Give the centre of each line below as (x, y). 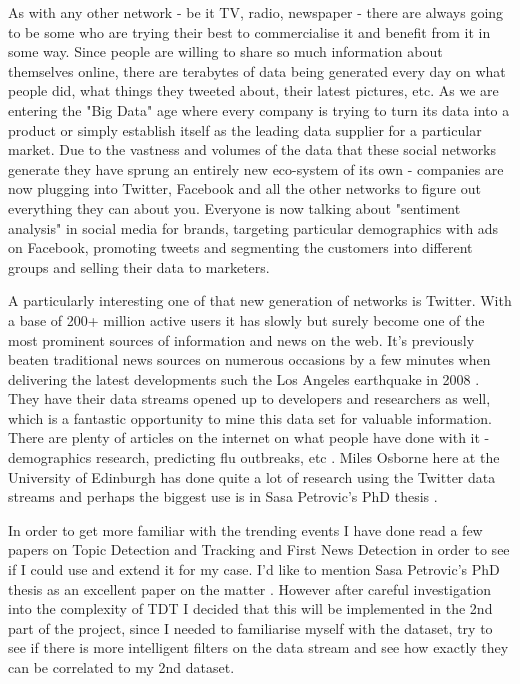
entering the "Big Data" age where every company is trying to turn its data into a (259, 109)
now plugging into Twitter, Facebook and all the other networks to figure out (244, 188)
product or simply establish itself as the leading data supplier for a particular (245, 129)
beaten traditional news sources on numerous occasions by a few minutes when (249, 359)
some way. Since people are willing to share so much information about (225, 51)
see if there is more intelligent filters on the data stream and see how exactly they (258, 647)
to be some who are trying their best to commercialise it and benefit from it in (249, 31)
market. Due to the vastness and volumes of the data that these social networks (252, 149)
